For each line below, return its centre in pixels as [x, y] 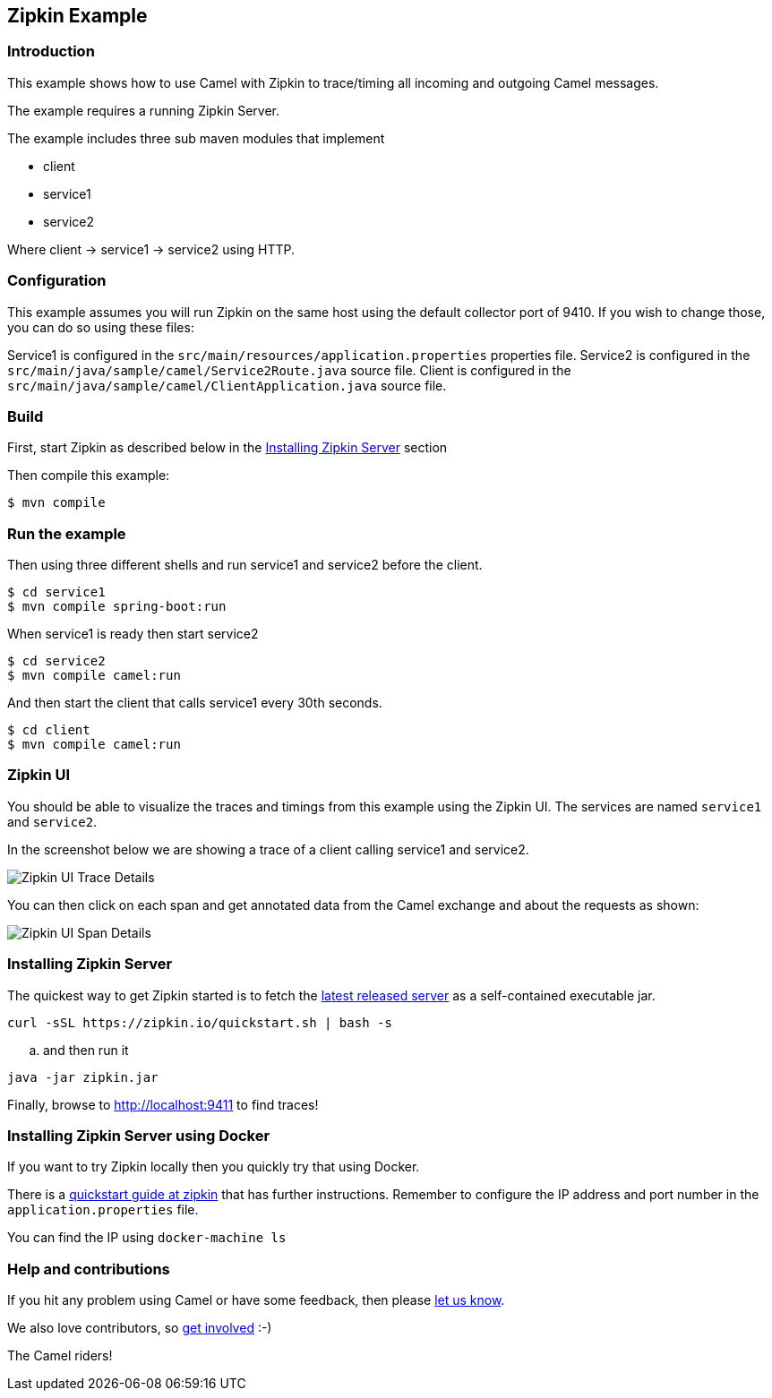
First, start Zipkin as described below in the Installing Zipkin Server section [227, 448]
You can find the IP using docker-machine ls [147, 1238]
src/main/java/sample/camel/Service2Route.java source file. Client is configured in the [289, 370]
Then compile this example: [89, 476]
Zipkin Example [77, 16]
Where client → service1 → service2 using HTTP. [151, 249]
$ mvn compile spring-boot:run [117, 607]
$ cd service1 [56, 592]
